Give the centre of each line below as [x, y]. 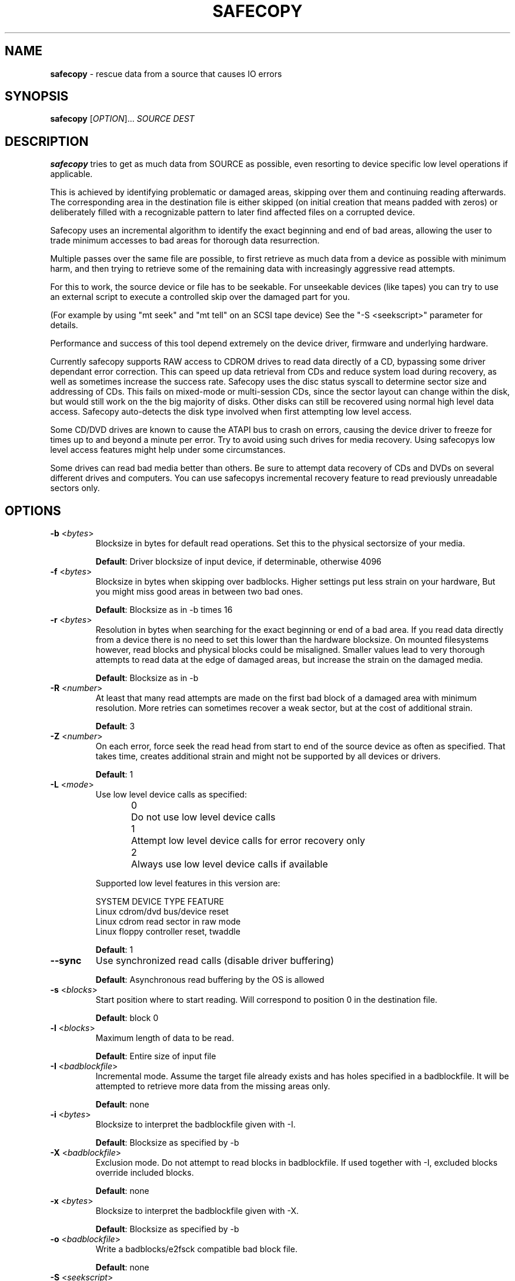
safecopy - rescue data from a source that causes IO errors [166, 74]
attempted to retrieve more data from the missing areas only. [213, 1086]
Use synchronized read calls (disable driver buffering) [215, 961]
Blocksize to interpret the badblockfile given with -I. [195, 1125]
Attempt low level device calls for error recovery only [248, 841]
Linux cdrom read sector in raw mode [168, 922]
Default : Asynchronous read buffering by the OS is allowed [210, 980]
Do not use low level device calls [203, 817]
